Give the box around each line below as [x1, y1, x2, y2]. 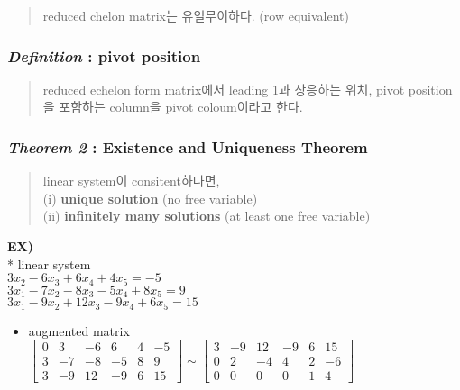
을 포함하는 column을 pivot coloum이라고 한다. [42, 97, 303, 116]
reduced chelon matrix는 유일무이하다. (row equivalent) [42, 6, 349, 24]
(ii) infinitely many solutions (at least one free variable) [42, 206, 371, 225]
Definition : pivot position [7, 44, 201, 67]
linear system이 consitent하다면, [42, 171, 220, 190]
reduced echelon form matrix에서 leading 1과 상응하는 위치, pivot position [42, 79, 453, 98]
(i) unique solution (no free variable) [42, 188, 258, 207]
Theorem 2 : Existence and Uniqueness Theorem [7, 135, 368, 158]
